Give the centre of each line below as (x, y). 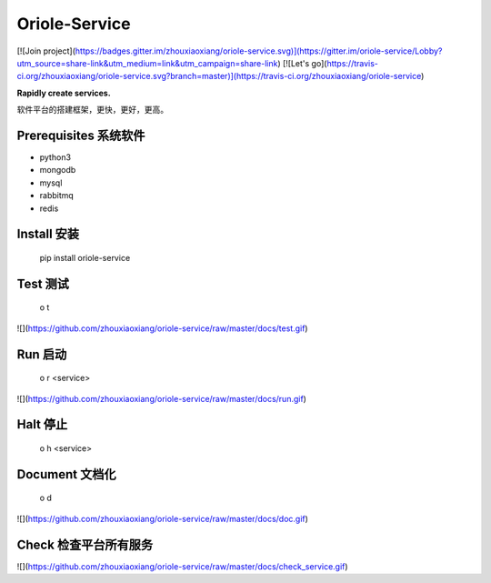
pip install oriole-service (85, 257)
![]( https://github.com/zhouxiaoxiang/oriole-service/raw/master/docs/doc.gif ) (163, 518)
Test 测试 (43, 283)
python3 (55, 157)
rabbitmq (57, 196)
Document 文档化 (66, 474)
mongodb (58, 170)
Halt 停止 (42, 424)
